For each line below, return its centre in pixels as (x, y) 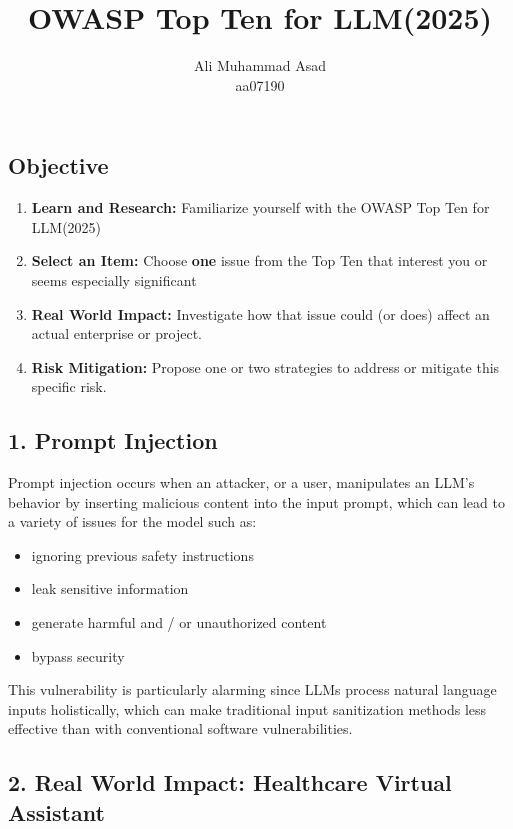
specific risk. (69, 386)
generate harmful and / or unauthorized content (179, 622)
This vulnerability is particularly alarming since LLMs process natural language (252, 689)
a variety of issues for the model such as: (132, 521)
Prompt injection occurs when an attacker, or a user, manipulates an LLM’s (241, 482)
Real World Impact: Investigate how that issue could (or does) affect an (260, 313)
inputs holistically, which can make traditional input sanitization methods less (247, 708)
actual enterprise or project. (116, 333)
